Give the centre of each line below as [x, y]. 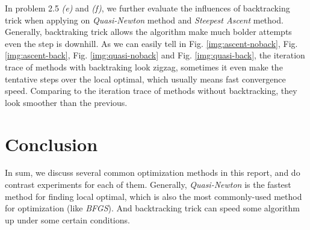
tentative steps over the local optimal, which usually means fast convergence [145, 79]
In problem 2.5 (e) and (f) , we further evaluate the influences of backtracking [147, 8]
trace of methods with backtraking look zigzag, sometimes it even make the [144, 67]
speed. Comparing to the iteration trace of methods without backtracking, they [151, 91]
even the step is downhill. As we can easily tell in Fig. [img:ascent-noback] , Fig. [151, 43]
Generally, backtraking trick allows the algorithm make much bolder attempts [148, 32]
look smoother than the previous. [66, 102]
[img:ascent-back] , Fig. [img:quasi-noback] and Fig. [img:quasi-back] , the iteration [155, 55]
